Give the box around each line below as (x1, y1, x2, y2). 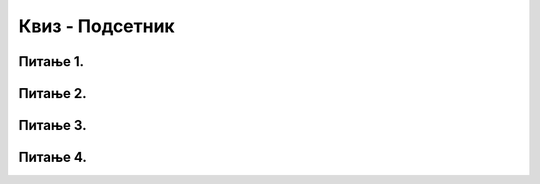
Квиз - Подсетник (18, 15, 175, 37)
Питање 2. (18, 85, 87, 102)
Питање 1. (18, 53, 85, 70)
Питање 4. (18, 149, 87, 166)
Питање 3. (18, 117, 87, 134)
